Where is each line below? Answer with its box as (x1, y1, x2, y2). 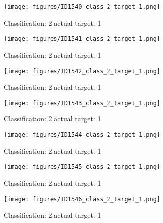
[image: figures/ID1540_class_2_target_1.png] (4, 3, 160, 10)
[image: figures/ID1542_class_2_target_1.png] (4, 67, 160, 75)
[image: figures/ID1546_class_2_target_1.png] (4, 195, 160, 203)
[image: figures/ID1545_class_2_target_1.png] (4, 163, 160, 171)
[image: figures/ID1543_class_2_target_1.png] (4, 99, 160, 107)
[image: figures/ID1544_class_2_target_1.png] (4, 131, 160, 138)
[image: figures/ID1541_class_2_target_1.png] (4, 35, 160, 43)
